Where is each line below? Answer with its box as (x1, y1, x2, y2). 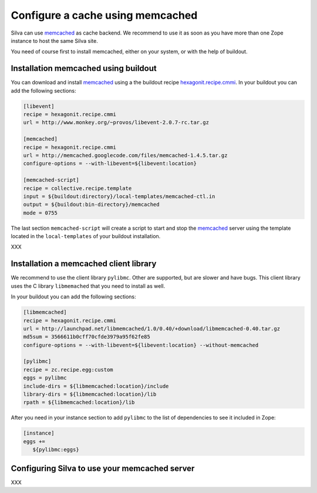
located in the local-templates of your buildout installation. (11, 233, 161, 240)
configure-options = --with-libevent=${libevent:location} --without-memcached (23, 342, 259, 348)
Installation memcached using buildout (11, 63, 157, 73)
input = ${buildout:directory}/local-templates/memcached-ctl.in (23, 193, 215, 199)
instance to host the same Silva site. (11, 37, 98, 44)
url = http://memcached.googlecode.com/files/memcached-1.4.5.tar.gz (23, 152, 228, 158)
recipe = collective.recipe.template (23, 185, 132, 192)
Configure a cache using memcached (11, 9, 198, 22)
